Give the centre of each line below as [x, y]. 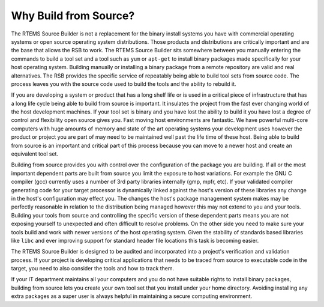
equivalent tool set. [35, 154]
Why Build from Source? [73, 16]
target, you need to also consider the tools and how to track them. [93, 269]
